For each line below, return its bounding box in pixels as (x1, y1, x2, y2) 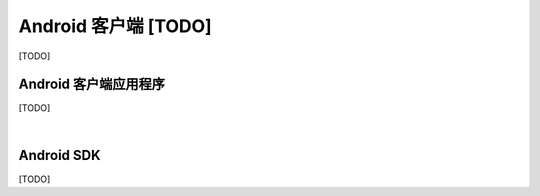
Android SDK (18, 146, 101, 164)
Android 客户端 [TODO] (18, 15, 212, 37)
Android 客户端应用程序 (18, 76, 165, 93)
